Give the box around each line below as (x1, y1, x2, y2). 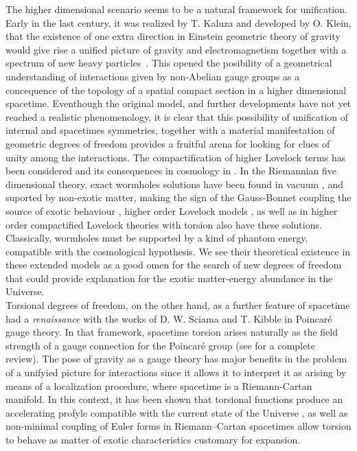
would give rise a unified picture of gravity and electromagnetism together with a (5, 42, 347, 56)
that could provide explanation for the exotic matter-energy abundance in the (5, 270, 333, 285)
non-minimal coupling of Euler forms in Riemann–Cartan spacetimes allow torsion (5, 419, 352, 433)
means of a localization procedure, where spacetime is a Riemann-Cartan (5, 378, 312, 393)
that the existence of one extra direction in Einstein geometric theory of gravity (5, 29, 341, 43)
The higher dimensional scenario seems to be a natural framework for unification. (5, 2, 347, 16)
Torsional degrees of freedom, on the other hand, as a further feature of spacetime (5, 298, 350, 312)
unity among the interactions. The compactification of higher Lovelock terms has (5, 150, 346, 164)
